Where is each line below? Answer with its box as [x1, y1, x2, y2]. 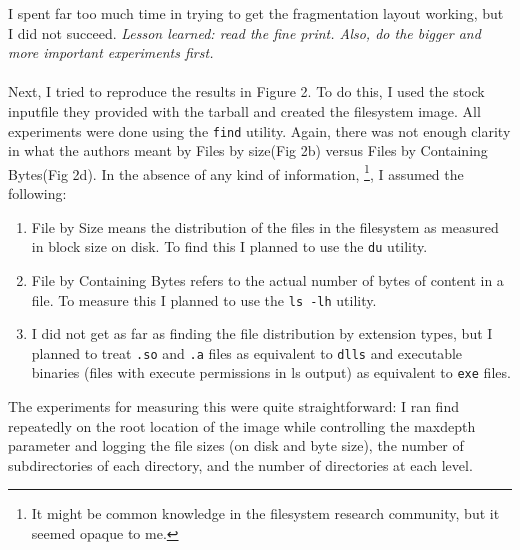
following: [8, 183, 67, 204]
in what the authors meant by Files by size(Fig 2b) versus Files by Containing [8, 140, 488, 161]
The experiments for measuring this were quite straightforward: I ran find [8, 396, 459, 417]
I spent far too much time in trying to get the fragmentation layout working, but [8, 3, 504, 23]
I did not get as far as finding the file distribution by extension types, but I [31, 323, 493, 344]
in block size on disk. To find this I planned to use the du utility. [31, 236, 428, 257]
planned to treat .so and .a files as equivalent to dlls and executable [31, 342, 463, 363]
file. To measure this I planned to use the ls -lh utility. [31, 289, 377, 310]
